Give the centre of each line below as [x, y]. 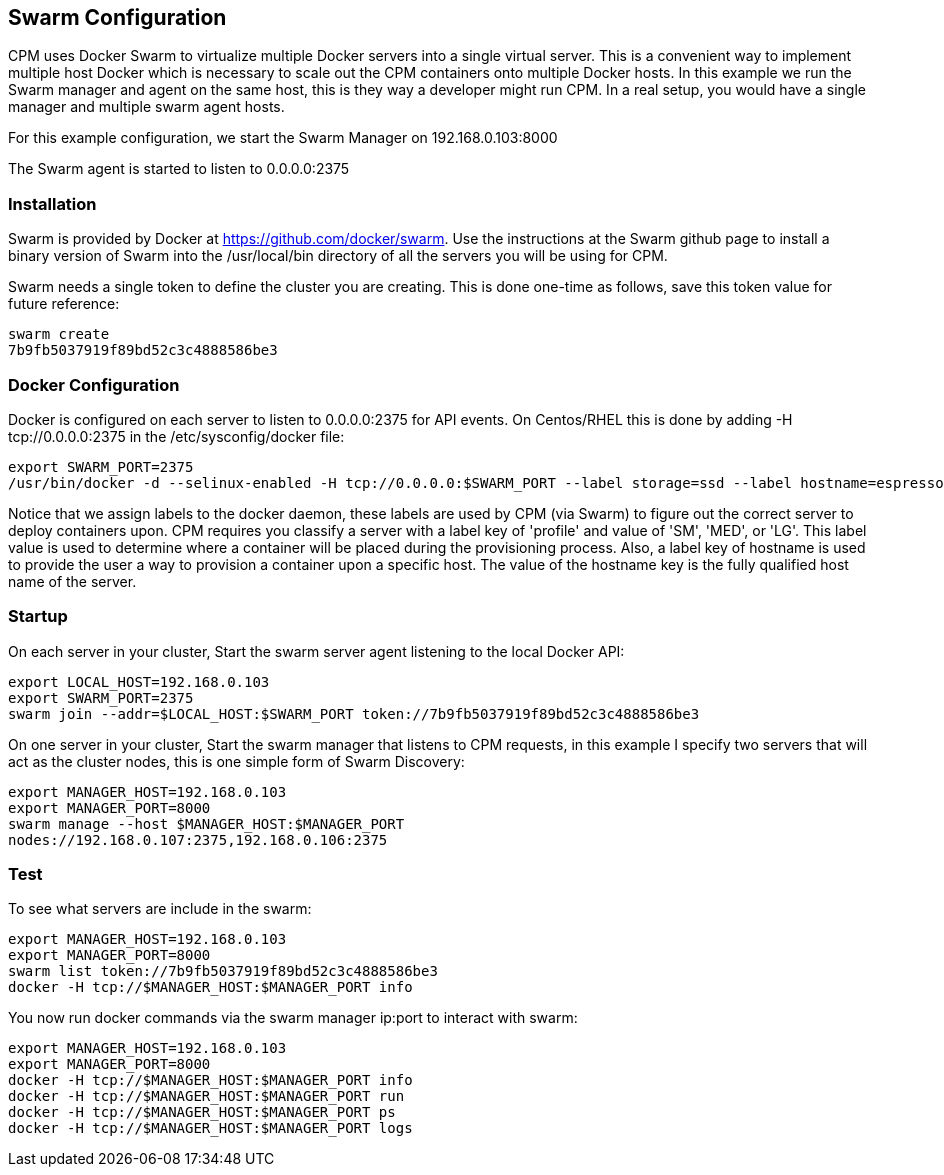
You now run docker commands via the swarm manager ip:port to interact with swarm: [293, 1018]
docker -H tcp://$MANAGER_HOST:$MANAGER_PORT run [206, 1096]
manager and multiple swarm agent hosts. [146, 107]
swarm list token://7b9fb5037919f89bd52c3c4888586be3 [223, 971]
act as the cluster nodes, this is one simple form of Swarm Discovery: [236, 761]
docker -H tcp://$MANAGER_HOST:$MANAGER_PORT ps [202, 1112]
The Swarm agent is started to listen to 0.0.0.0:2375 [179, 169]
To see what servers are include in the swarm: [160, 909]
